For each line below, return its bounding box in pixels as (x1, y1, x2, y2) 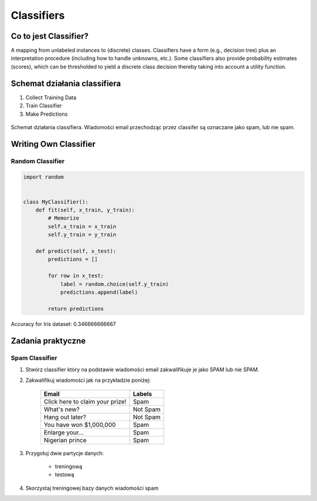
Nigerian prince (43, 436, 87, 444)
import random (23, 174, 64, 180)
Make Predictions (25, 110, 68, 117)
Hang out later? (43, 413, 86, 421)
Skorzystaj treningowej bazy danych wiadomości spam (25, 485, 158, 492)
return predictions (48, 305, 104, 312)
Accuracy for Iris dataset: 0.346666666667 (11, 320, 116, 327)
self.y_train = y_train (48, 231, 117, 238)
